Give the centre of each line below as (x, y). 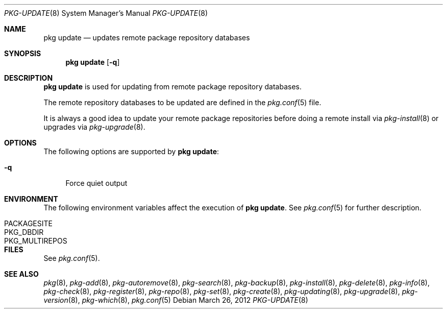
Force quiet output (96, 183)
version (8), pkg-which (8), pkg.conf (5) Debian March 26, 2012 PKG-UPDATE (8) (176, 300)
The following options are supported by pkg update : (131, 151)
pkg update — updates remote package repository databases (147, 38)
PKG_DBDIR (24, 232)
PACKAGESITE (28, 223)
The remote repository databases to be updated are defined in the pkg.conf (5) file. (182, 102)
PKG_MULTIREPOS (36, 241)
